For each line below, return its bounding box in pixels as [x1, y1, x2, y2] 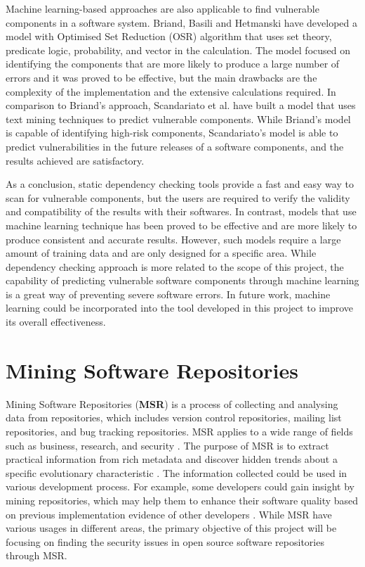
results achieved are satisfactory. [6, 153, 145, 167]
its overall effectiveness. [6, 314, 106, 329]
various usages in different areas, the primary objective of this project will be [6, 521, 337, 535]
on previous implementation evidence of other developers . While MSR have [6, 507, 332, 521]
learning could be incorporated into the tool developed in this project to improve [6, 300, 353, 315]
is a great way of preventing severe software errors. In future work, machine [6, 286, 331, 301]
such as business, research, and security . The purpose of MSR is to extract [6, 438, 329, 452]
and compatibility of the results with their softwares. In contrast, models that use [6, 204, 357, 219]
